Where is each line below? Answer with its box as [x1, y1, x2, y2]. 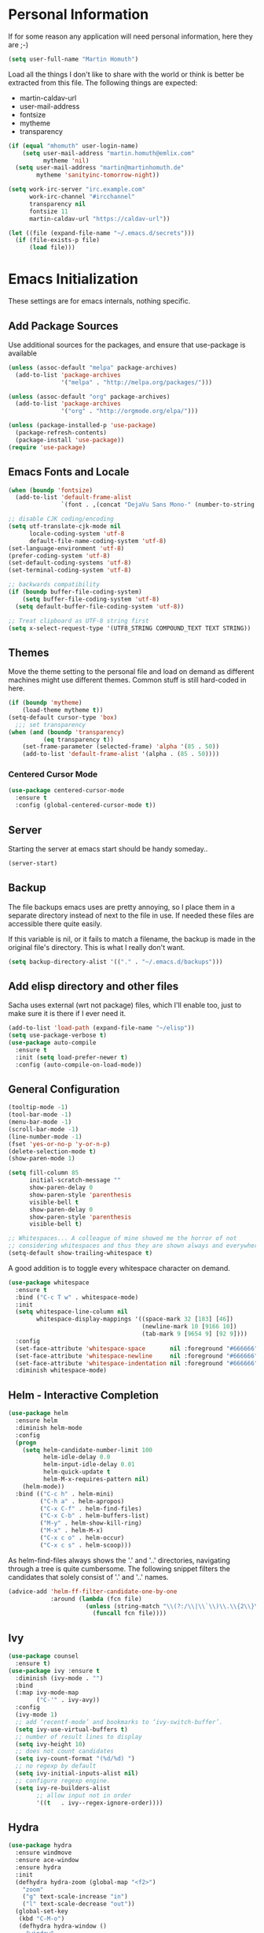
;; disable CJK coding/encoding [8, 515, 114, 523]
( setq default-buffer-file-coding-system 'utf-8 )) [15, 602, 185, 610]
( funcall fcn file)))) [92, 1610, 167, 1618]
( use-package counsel [8, 1652, 79, 1660]
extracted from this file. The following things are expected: [8, 77, 198, 88]
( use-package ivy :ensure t [8, 1667, 101, 1674]
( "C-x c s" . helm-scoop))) [39, 1541, 132, 1549]
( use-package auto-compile [8, 1039, 97, 1047]
